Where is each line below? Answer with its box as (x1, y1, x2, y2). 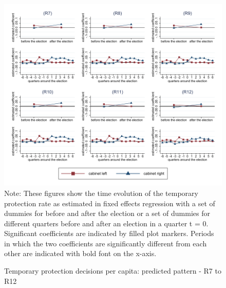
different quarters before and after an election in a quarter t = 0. (4, 218, 209, 228)
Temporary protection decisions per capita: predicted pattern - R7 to (4, 265, 221, 276)
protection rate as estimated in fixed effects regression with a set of (4, 197, 215, 208)
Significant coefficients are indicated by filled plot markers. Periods (4, 228, 214, 239)
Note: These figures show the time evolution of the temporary (4, 187, 198, 198)
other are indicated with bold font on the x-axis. (4, 248, 157, 259)
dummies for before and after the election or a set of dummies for (4, 208, 210, 219)
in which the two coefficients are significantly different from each (4, 238, 207, 248)
